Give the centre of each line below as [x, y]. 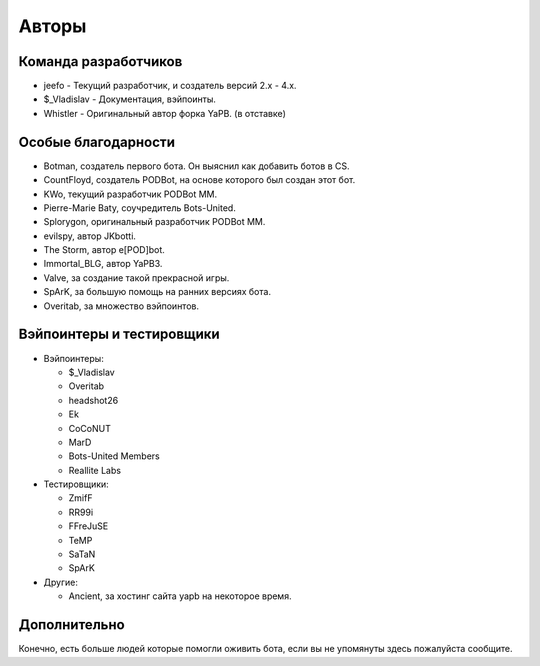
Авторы [52, 26]
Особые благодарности [96, 141]
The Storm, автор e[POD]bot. [104, 250]
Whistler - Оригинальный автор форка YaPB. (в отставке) [165, 113]
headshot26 [93, 400]
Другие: [61, 582]
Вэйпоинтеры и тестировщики [119, 334]
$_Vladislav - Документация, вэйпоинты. [130, 99]
